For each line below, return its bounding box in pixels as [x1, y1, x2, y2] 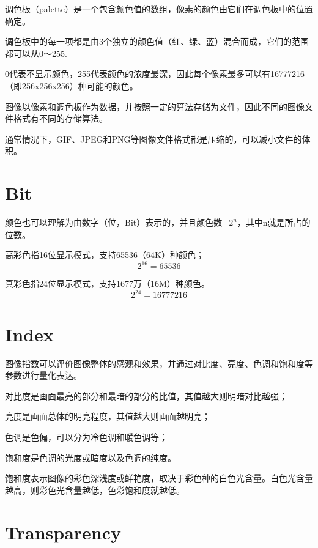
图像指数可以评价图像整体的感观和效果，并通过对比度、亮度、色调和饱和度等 [5, 357, 313, 369]
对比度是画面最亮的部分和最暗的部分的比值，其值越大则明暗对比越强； [5, 389, 287, 402]
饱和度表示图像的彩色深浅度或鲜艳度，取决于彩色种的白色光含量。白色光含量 [5, 472, 313, 484]
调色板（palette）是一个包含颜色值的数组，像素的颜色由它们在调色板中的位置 [5, 2, 313, 15]
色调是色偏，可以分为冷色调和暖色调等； [5, 430, 168, 443]
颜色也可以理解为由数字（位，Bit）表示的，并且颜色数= [5, 216, 229, 229]
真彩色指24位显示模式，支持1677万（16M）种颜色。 [5, 277, 210, 290]
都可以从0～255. [5, 46, 67, 59]
